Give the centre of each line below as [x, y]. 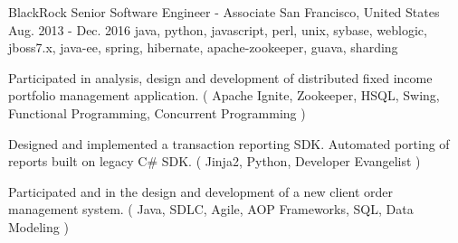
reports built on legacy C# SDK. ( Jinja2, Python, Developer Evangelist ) [215, 161]
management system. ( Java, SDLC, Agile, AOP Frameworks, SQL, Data [211, 209]
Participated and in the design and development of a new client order [201, 191]
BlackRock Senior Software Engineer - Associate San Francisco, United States [224, 12]
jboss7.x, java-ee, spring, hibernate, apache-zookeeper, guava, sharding [203, 47]
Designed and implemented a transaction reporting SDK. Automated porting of [229, 143]
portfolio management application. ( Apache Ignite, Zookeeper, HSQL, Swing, [224, 95]
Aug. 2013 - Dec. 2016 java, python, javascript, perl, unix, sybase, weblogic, [218, 29]
